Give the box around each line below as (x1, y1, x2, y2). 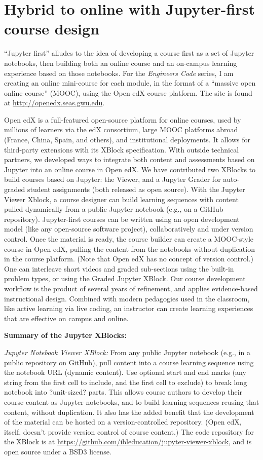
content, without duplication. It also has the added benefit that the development (4, 406, 254, 417)
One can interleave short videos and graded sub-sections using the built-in (4, 263, 234, 274)
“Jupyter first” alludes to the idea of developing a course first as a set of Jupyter (4, 48, 254, 58)
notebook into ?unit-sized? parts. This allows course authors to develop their (4, 387, 243, 397)
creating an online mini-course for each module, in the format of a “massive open (4, 78, 256, 88)
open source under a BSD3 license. (4, 446, 111, 456)
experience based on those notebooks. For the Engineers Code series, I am (4, 67, 234, 78)
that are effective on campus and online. (4, 313, 129, 323)
